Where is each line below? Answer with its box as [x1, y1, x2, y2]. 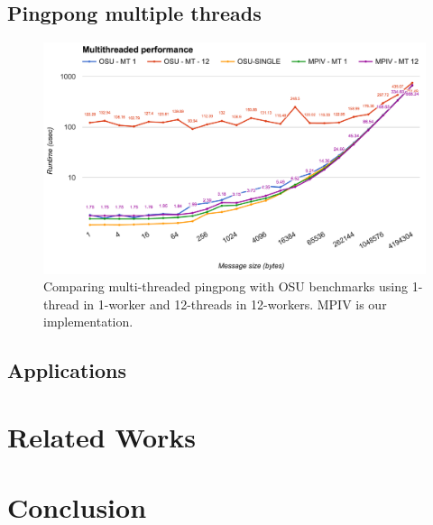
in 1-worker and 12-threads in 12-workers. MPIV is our [83, 294, 387, 313]
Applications [7, 356, 127, 384]
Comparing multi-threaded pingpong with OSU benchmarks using [43, 277, 408, 296]
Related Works [7, 418, 197, 455]
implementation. [43, 312, 134, 331]
